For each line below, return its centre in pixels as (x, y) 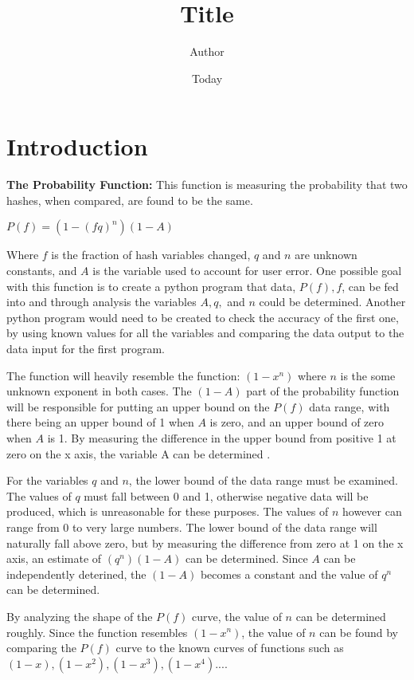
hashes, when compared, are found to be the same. (130, 200)
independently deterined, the (76, 574)
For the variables (47, 480)
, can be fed (370, 286)
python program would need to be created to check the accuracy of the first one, (203, 317)
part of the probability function (323, 391)
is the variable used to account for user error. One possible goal (247, 271)
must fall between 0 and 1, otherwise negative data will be (226, 495)
